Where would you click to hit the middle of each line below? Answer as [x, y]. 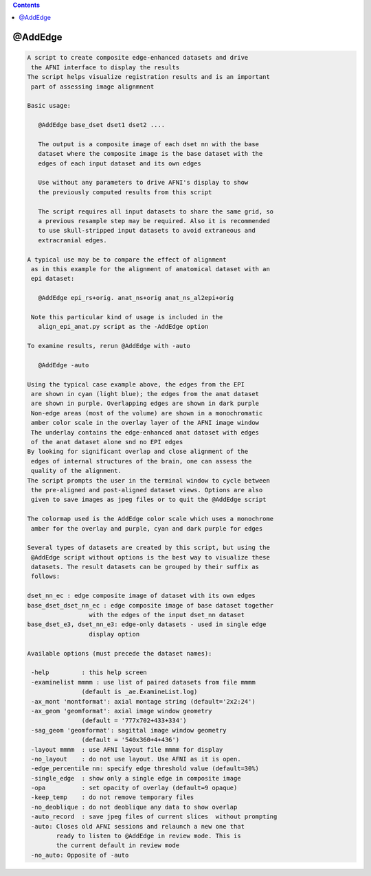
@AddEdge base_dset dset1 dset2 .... [101, 125]
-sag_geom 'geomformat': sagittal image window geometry [129, 730]
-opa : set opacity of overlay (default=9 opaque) [134, 788]
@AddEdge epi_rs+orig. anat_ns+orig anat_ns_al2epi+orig [136, 298]
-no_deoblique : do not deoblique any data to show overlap [134, 807]
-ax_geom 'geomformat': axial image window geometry [122, 711]
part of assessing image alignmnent [93, 87]
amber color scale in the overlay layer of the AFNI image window [145, 423]
